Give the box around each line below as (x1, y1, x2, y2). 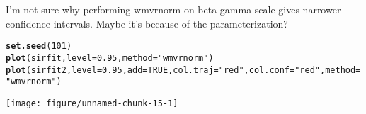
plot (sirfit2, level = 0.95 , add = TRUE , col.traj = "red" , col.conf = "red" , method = (6, 64, 361, 75)
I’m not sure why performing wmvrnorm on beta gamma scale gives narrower (6, 2, 341, 16)
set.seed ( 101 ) (6, 41, 72, 52)
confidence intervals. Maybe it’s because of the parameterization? (6, 16, 288, 30)
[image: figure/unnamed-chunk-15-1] (6, 98, 178, 108)
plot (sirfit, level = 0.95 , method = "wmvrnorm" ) (6, 52, 214, 63)
